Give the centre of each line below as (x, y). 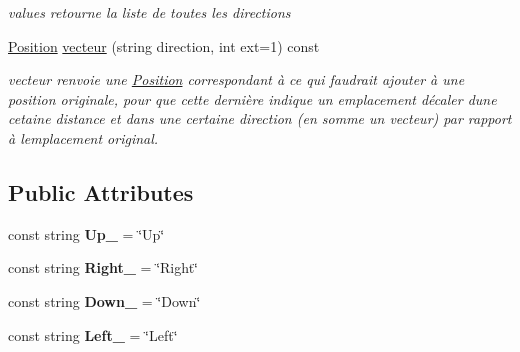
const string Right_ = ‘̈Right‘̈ (103, 267)
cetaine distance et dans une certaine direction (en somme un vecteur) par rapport (260, 118)
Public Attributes (101, 191)
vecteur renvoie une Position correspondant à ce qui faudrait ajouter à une (236, 79)
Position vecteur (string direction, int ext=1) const (164, 45)
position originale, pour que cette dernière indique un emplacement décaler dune (252, 98)
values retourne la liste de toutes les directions (149, 12)
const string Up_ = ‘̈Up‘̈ (86, 233)
